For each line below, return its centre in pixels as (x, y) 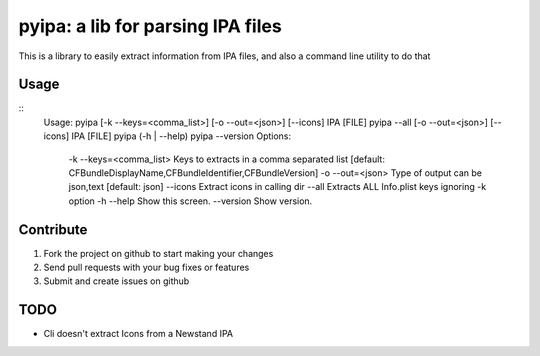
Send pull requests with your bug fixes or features (146, 267)
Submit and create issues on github (116, 281)
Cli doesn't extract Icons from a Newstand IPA (138, 334)
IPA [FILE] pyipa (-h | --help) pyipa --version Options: (181, 136)
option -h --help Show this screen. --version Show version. (190, 201)
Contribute (53, 229)
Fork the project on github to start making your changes (158, 253)
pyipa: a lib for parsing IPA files (150, 26)
